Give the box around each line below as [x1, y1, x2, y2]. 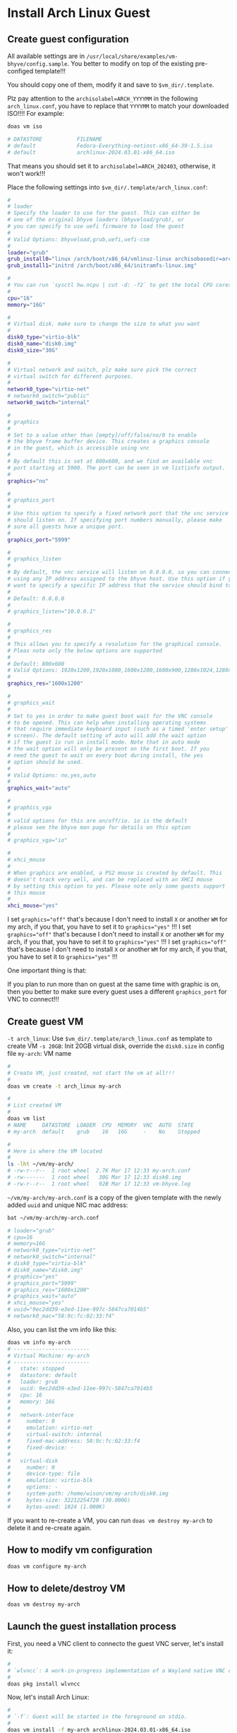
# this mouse [7, 889, 46, 896]
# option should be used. [7, 758, 83, 765]
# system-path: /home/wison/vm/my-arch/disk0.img [7, 1490, 169, 1498]
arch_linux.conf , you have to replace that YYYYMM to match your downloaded [7, 102, 229, 110]
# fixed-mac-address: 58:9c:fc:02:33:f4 [7, 1438, 140, 1445]
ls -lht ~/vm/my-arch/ [7, 1161, 74, 1168]
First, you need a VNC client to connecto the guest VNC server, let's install [7, 1639, 224, 1647]
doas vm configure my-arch [7, 1563, 87, 1570]
